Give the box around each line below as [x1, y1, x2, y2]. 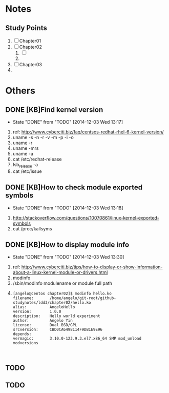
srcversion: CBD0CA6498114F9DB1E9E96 [12, 327, 102, 332]
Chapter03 [19, 62, 43, 67]
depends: [12, 331, 32, 337]
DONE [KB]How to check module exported [5, 183, 142, 192]
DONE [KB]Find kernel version [5, 105, 103, 114]
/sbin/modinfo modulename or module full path [12, 280, 113, 286]
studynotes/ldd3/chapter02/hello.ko [12, 300, 91, 305]
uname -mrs [12, 145, 39, 151]
